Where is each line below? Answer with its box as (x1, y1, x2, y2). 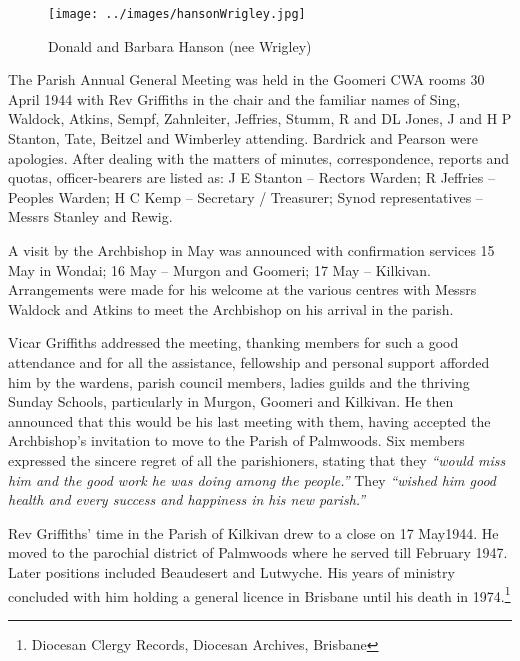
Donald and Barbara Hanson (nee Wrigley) (48, 35, 312, 56)
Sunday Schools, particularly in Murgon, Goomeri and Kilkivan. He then (8, 391, 454, 412)
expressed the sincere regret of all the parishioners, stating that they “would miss (8, 449, 506, 470)
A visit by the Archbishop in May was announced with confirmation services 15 (8, 240, 495, 260)
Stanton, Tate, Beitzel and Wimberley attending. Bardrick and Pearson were (8, 128, 478, 149)
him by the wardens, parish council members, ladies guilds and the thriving (8, 371, 470, 392)
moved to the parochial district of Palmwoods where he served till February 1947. (8, 542, 508, 563)
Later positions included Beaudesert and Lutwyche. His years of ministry (8, 561, 455, 582)
